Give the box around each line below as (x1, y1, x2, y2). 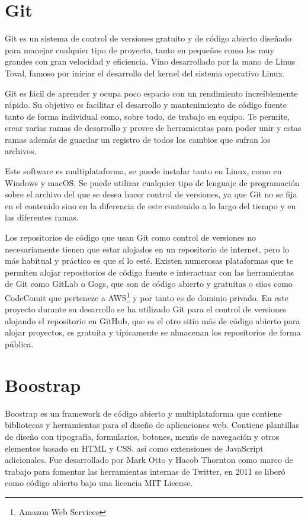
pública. (5, 338, 34, 350)
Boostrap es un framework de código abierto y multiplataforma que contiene (5, 407, 282, 419)
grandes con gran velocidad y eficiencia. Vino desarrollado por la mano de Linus (5, 55, 296, 68)
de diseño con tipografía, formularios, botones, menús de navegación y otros (5, 430, 280, 442)
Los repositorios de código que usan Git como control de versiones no (5, 231, 256, 244)
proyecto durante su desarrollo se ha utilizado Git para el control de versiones (5, 303, 287, 315)
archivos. (5, 145, 37, 157)
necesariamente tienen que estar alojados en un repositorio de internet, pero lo (5, 242, 290, 255)
